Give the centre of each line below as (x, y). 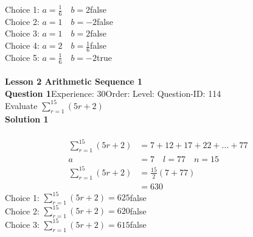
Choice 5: (22, 57)
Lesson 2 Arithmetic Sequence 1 (74, 81)
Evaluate (21, 105)
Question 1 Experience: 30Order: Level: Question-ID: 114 (113, 93)
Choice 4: (22, 45)
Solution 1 (27, 118)
